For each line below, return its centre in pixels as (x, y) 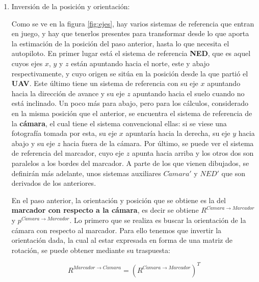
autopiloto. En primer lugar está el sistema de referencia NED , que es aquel (131, 53)
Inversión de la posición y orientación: (71, 6)
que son (233, 173)
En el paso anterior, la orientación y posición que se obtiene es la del (119, 200)
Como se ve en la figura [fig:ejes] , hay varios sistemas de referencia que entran (133, 23)
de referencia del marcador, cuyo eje (68, 153)
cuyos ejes (27, 63)
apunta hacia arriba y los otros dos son (193, 153)
